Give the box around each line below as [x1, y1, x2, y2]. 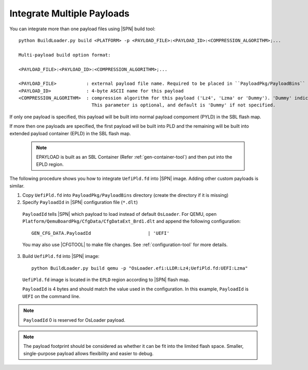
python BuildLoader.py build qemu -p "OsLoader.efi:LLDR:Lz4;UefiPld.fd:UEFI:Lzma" [31, 265, 248, 271]
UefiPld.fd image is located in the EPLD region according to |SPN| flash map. [22, 276, 190, 283]
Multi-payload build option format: [18, 52, 111, 58]
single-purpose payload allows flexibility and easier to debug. [23, 350, 154, 357]
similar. [9, 182, 25, 189]
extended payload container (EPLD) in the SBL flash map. [9, 130, 131, 136]
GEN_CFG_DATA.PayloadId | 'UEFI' [31, 230, 169, 236]
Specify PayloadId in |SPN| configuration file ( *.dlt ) [22, 199, 138, 206]
